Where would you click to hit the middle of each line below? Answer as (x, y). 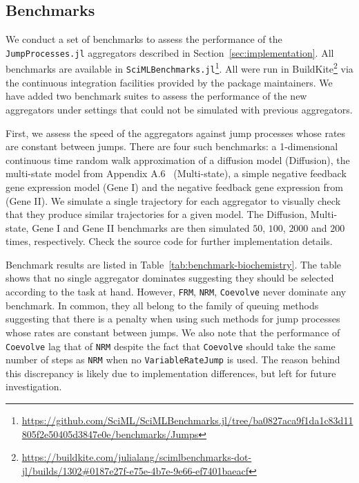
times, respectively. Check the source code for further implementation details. (169, 241)
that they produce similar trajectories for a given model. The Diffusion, (156, 214)
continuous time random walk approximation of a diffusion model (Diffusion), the (178, 160)
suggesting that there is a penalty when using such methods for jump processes (173, 319)
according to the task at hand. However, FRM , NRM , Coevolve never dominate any (176, 292)
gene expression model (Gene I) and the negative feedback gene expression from (174, 186)
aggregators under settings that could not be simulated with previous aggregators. (179, 109)
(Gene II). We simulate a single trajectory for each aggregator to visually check (173, 200)
